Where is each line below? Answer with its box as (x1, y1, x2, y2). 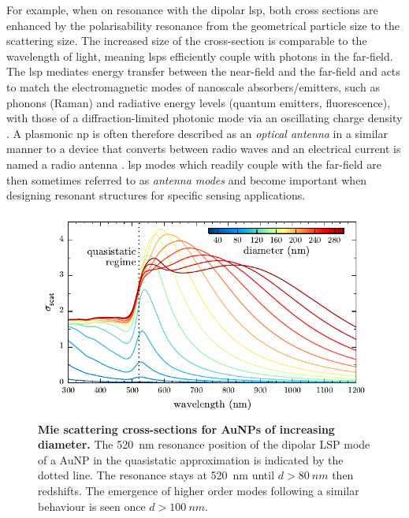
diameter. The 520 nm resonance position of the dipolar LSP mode (38, 436, 370, 453)
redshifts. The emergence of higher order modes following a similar (38, 482, 359, 498)
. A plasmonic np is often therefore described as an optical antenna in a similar (6, 125, 388, 141)
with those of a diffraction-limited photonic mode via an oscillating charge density (6, 110, 403, 126)
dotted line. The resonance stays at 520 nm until (38, 467, 275, 483)
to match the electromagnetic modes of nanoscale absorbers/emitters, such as (6, 78, 380, 95)
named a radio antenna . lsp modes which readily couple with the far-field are (6, 155, 381, 172)
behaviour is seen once (38, 498, 146, 514)
